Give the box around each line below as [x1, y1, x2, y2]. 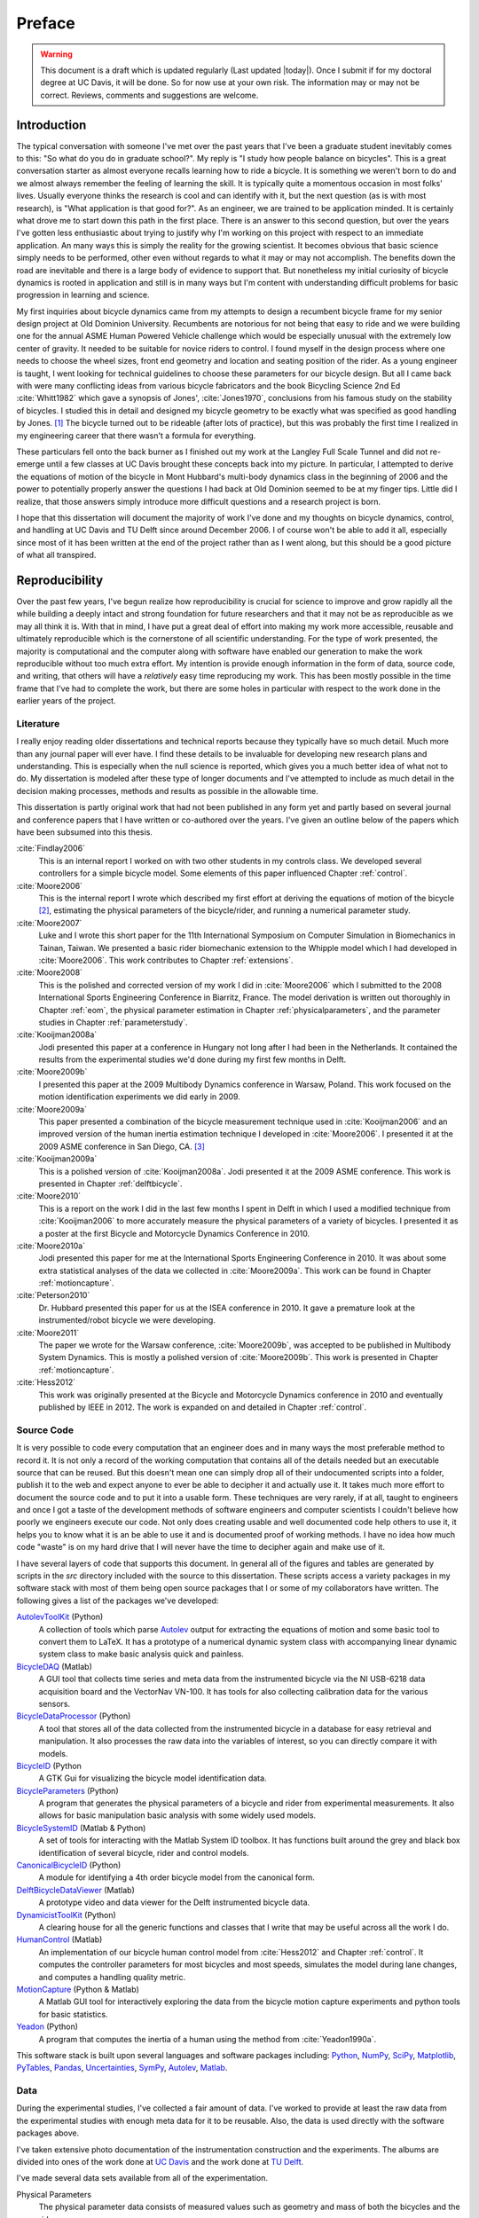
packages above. [16, 2128, 80, 2138]
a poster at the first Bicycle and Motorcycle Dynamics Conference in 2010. [38, 1228, 310, 1239]
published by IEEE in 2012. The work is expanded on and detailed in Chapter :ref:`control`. [38, 1402, 367, 1412]
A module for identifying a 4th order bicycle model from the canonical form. [38, 1872, 315, 1883]
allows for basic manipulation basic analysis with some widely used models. [38, 1810, 317, 1821]
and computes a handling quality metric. [38, 1971, 186, 1982]
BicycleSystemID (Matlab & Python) [16, 1822, 146, 1833]
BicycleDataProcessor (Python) [16, 1711, 131, 1721]
